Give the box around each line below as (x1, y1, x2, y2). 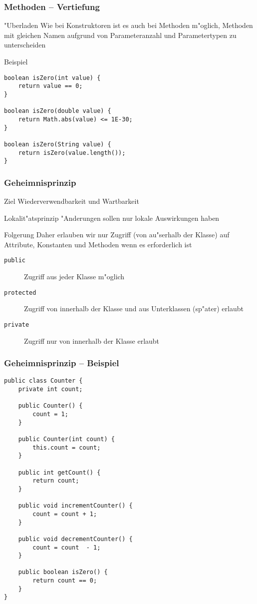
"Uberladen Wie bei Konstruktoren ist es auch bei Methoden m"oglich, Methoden (4, 20, 253, 30)
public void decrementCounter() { (18, 535, 133, 543)
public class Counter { (4, 377, 83, 385)
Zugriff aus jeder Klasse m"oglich (24, 271, 125, 282)
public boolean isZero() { (18, 569, 108, 576)
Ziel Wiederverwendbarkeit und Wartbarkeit (4, 196, 139, 206)
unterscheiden (4, 39, 46, 50)
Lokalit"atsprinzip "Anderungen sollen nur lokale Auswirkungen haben (4, 212, 220, 223)
